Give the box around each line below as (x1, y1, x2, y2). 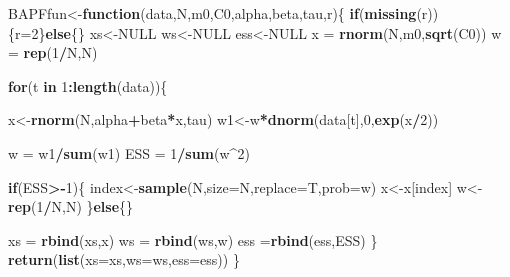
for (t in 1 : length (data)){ (8, 75, 168, 96)
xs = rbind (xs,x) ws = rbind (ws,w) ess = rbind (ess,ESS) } (8, 229, 378, 250)
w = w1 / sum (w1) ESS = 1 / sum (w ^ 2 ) (8, 142, 250, 163)
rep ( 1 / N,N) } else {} (8, 196, 134, 217)
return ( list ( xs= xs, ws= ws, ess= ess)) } (8, 249, 240, 270)
